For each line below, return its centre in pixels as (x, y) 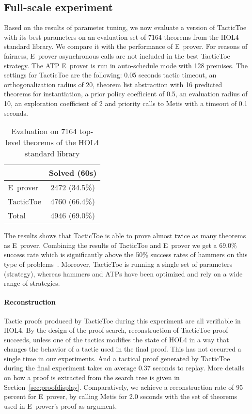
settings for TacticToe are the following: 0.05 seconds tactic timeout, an (110, 75)
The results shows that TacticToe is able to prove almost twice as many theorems (125, 236)
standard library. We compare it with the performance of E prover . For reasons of (126, 46)
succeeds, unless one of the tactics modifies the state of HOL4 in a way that (117, 339)
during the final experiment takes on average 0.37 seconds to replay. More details (124, 368)
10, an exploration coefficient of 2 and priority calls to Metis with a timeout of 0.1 (126, 103)
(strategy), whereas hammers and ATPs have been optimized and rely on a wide (123, 273)
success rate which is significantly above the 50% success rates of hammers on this (126, 254)
